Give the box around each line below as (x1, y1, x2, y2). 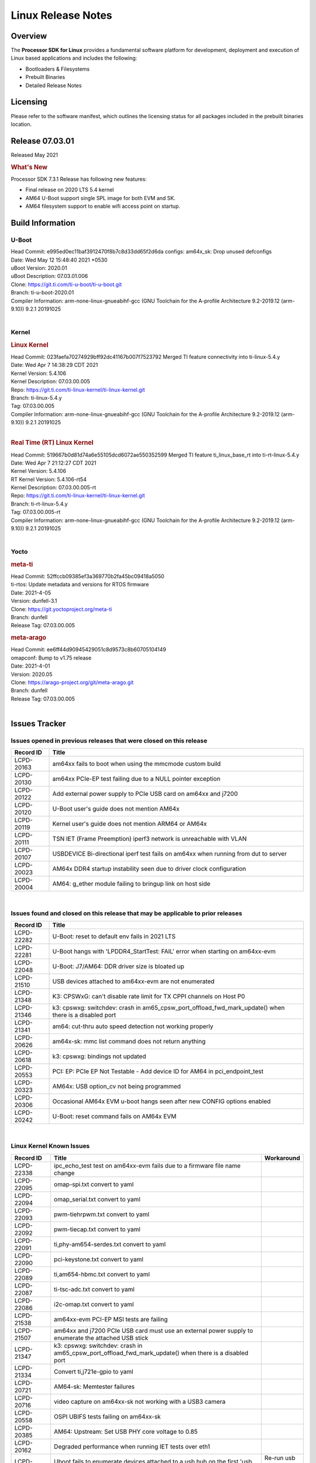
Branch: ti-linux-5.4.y (11, 394, 62, 401)
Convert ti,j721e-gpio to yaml (53, 1367, 134, 1375)
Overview (11, 31, 47, 41)
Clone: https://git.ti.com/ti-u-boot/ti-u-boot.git (11, 281, 122, 288)
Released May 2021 (11, 151, 59, 158)
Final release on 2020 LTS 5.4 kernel (25, 186, 114, 193)
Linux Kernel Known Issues (11, 1142, 90, 1150)
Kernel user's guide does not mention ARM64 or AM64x (52, 820, 207, 828)
